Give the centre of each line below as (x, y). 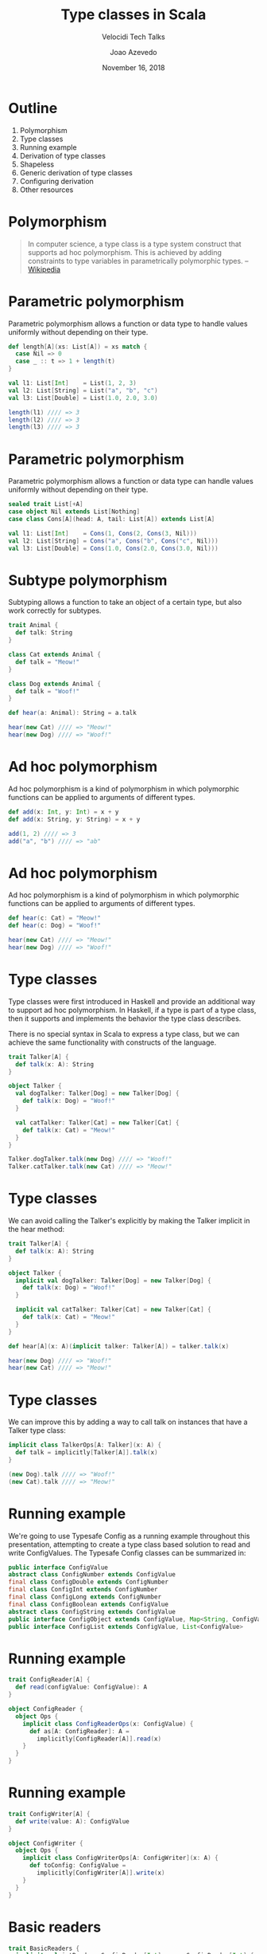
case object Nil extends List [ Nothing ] (74, 512)
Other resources (46, 190)
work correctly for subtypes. (55, 610)
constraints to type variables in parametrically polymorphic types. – (138, 261)
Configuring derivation (56, 181)
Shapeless (37, 164)
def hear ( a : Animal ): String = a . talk (72, 713)
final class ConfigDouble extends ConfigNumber (89, 1582)
